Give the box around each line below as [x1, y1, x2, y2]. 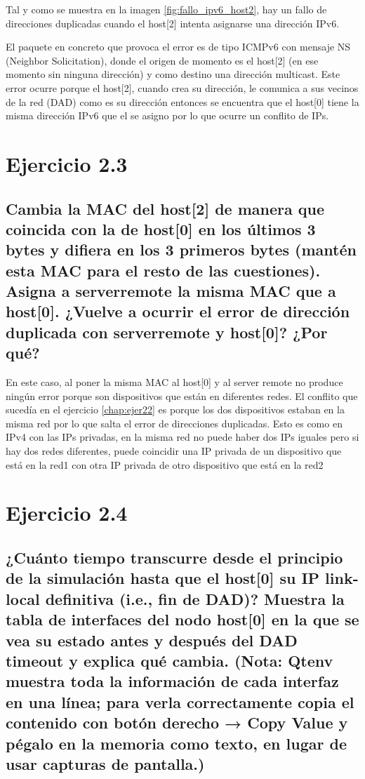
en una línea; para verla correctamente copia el [6, 691, 354, 712]
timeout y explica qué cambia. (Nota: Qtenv [6, 649, 333, 671]
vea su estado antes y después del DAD [6, 629, 298, 651]
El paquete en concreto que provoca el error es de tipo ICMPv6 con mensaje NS [6, 39, 351, 54]
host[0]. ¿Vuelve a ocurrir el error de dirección [6, 300, 350, 322]
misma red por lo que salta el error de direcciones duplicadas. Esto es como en [6, 415, 343, 430]
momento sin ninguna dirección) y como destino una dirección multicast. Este [6, 67, 340, 81]
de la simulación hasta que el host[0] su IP [6, 567, 320, 589]
